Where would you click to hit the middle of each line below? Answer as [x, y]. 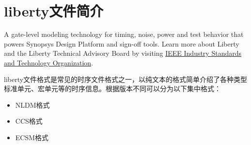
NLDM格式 [32, 105]
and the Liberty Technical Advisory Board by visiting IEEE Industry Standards [123, 53]
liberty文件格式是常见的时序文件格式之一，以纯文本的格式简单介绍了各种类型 [126, 79]
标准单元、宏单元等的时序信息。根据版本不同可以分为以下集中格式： [112, 89]
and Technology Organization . [49, 62]
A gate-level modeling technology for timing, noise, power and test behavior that [124, 34]
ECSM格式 [32, 137]
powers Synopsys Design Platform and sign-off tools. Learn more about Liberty [122, 43]
